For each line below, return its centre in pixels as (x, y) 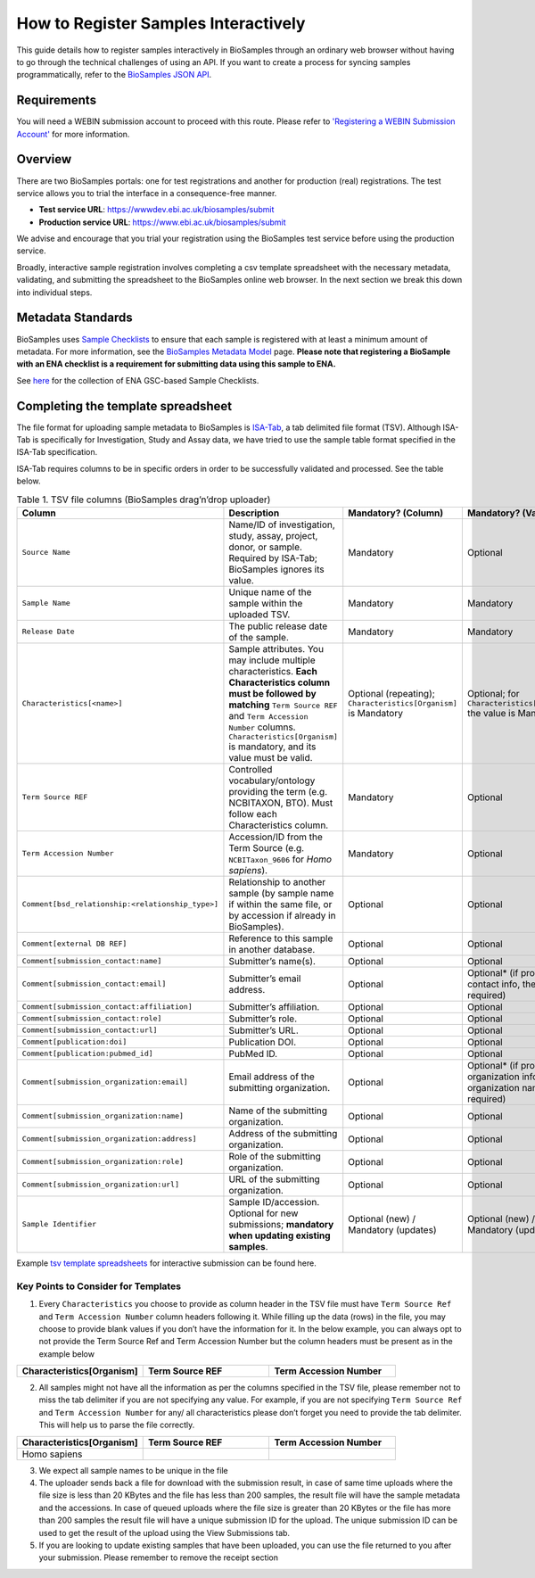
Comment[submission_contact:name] (92, 961)
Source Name (46, 553)
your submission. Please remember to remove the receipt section (159, 1557)
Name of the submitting (278, 1111)
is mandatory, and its (272, 747)
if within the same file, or (280, 904)
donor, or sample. (266, 547)
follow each (253, 814)
